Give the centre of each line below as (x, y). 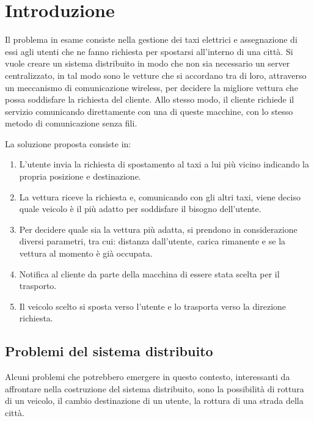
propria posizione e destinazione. (80, 176)
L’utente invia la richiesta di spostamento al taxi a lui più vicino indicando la (164, 164)
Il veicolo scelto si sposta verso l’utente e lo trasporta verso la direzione (153, 306)
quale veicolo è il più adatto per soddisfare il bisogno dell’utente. (140, 209)
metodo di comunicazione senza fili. (71, 123)
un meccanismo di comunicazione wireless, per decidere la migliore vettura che (152, 87)
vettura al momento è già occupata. (86, 253)
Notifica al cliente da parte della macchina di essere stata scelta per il (149, 273)
